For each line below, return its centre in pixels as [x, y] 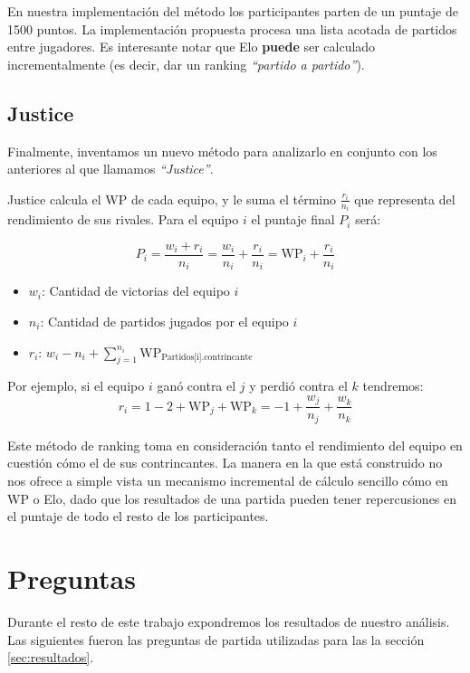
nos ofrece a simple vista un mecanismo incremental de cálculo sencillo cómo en [228, 481]
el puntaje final [293, 219]
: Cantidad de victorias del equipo [136, 291]
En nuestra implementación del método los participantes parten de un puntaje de [233, 11]
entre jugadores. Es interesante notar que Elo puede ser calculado [192, 47]
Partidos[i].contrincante [207, 357]
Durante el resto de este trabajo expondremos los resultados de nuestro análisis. [229, 621]
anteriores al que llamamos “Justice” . [110, 169]
